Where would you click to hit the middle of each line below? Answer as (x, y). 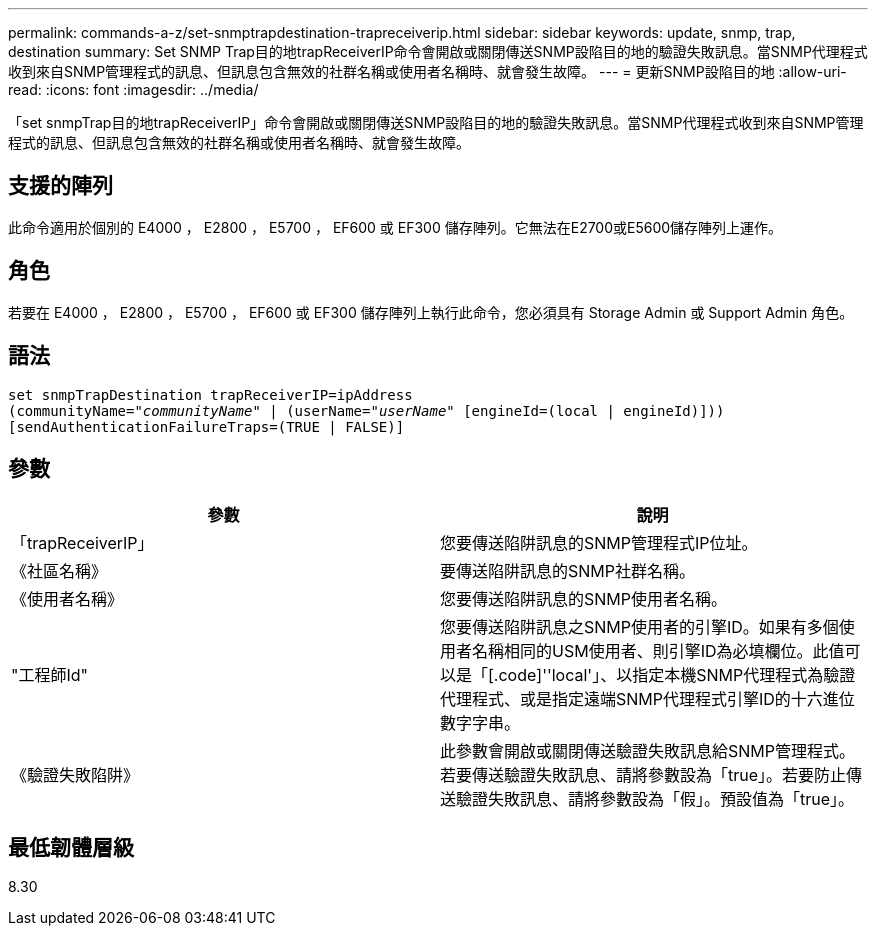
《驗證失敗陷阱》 (75, 775)
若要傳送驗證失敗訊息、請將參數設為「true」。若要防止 (643, 775)
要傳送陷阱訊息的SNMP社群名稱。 (567, 571)
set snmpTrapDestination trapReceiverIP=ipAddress (210, 394)
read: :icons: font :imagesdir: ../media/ (133, 89)
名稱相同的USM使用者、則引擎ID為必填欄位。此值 (658, 651)
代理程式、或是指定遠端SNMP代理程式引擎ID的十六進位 (647, 699)
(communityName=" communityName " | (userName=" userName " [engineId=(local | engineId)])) (366, 410)
